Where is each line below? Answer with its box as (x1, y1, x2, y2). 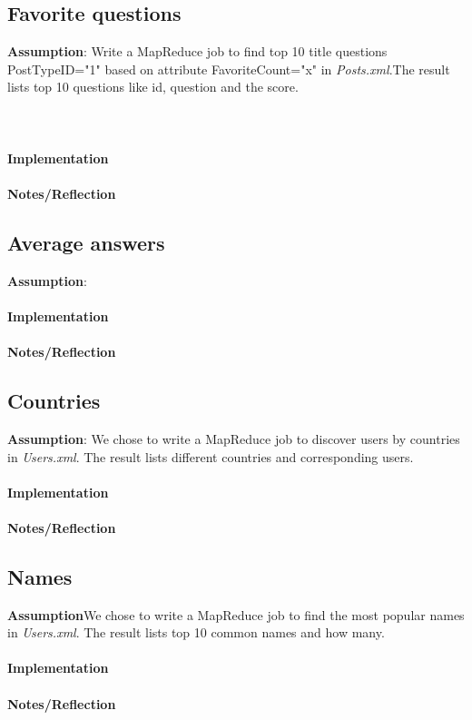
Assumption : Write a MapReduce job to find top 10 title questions (7, 42, 388, 61)
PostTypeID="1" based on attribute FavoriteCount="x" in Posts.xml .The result (7, 59, 450, 78)
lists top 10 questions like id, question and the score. (7, 77, 299, 96)
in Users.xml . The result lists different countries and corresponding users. (7, 447, 414, 466)
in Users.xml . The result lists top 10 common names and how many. (7, 623, 385, 642)
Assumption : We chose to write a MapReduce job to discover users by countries (7, 429, 460, 448)
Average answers (7, 228, 165, 256)
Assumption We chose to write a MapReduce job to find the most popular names (7, 605, 465, 624)
